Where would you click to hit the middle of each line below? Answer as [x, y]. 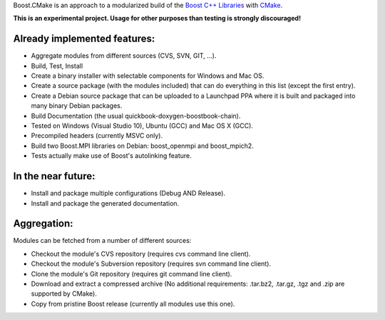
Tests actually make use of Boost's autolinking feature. [111, 156]
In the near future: [54, 176]
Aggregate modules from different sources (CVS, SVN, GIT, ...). [124, 56]
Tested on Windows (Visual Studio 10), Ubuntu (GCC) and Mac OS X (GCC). [142, 126]
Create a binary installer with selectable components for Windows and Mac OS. [148, 76]
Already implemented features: [84, 39]
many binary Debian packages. [77, 106]
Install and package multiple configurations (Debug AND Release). [128, 194]
